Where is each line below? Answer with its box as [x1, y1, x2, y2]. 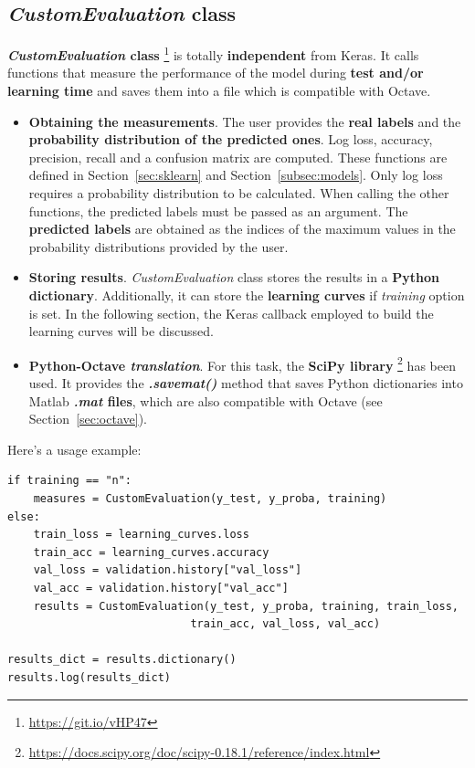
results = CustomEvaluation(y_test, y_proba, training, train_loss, [33, 599, 459, 613]
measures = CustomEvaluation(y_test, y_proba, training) [33, 491, 387, 505]
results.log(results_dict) [7, 670, 171, 684]
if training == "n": [7, 474, 132, 488]
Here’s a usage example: [7, 439, 142, 458]
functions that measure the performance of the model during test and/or [7, 63, 424, 82]
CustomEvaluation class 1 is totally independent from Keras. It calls [7, 43, 419, 64]
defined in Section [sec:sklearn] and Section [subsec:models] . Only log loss [28, 165, 443, 184]
